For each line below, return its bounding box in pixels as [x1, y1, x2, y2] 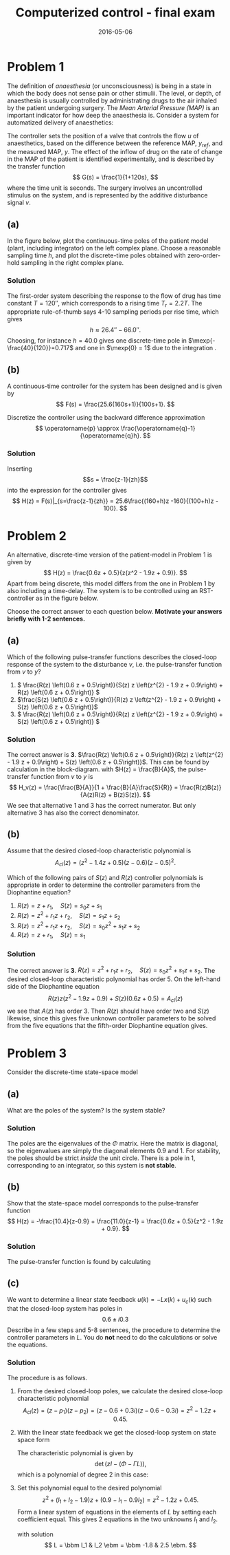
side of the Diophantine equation [7, 983, 100, 991]
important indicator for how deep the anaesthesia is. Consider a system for [7, 111, 219, 119]
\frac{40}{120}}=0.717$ [7, 344, 74, 352]
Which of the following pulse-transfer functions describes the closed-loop [7, 653, 218, 661]
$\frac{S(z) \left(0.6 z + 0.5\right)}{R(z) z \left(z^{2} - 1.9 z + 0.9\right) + [16, 696, 222, 704]
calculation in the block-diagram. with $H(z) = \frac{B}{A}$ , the [7, 765, 187, 773]
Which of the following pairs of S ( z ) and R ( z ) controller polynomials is [7, 873, 204, 881]
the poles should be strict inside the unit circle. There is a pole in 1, [7, 1154, 196, 1162]
